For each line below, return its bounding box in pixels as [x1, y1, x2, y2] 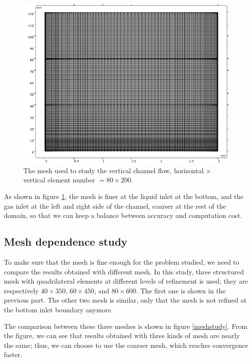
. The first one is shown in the [136, 285, 226, 295]
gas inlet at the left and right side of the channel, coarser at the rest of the [4, 200, 226, 211]
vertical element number [23, 175, 95, 185]
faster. [4, 349, 22, 360]
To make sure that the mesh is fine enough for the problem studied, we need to [4, 257, 239, 267]
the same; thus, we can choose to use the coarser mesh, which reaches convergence [4, 340, 248, 350]
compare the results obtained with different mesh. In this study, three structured [4, 266, 244, 276]
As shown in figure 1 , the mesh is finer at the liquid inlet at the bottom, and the [4, 191, 244, 201]
